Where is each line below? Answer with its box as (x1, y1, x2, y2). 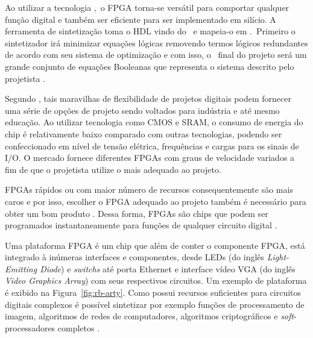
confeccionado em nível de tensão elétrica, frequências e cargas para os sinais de (5, 139, 299, 152)
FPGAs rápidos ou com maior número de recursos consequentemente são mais (5, 183, 293, 196)
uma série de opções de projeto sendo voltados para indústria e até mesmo (5, 104, 280, 116)
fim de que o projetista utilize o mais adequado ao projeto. (5, 163, 221, 175)
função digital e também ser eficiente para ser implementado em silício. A (5, 13, 276, 25)
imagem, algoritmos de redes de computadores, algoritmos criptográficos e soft (5, 310, 294, 322)
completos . (57, 321, 100, 334)
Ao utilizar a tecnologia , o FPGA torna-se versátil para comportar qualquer (5, 1, 289, 13)
